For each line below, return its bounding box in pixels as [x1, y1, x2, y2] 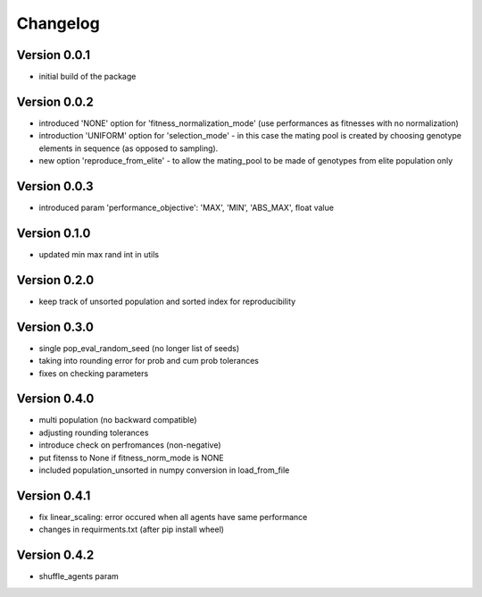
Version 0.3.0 [16, 319, 94, 334]
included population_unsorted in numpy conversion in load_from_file [38, 465, 290, 475]
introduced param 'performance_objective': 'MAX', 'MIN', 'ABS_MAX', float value [38, 202, 335, 214]
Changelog [16, 13, 100, 33]
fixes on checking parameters [38, 367, 149, 379]
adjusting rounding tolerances [38, 427, 149, 438]
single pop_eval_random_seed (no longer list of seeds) [38, 342, 240, 353]
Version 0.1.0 [16, 225, 91, 240]
